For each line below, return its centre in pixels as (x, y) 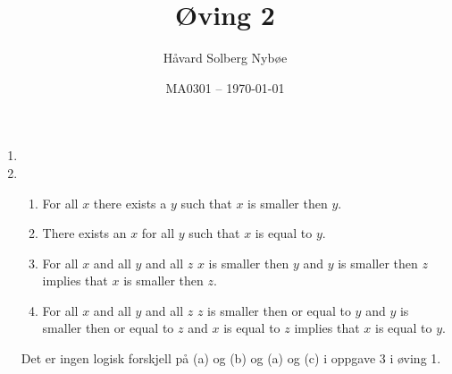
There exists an (84, 233)
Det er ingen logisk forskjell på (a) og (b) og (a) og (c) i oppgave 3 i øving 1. (231, 358)
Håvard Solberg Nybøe (225, 58)
